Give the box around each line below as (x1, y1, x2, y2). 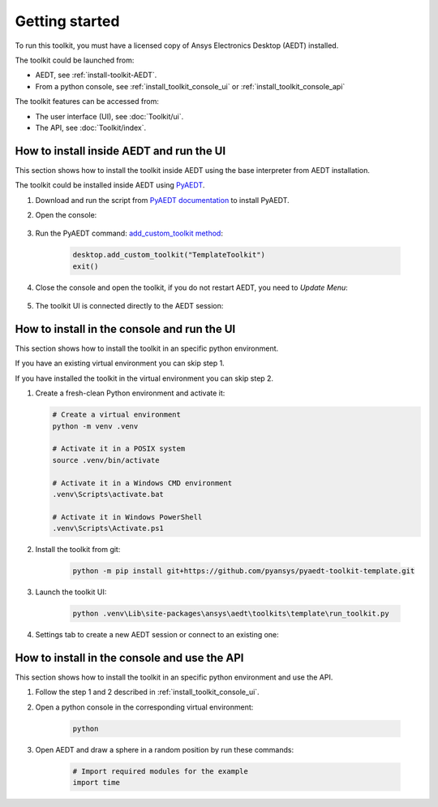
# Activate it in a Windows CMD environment (52, 478, 233, 487)
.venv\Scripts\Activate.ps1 (52, 524, 164, 533)
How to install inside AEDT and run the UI (15, 144, 226, 158)
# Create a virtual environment (52, 410, 182, 420)
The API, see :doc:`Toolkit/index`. (35, 123, 147, 132)
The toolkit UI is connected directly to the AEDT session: (35, 301, 224, 311)
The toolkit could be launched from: (15, 55, 135, 65)
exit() (72, 261, 99, 271)
